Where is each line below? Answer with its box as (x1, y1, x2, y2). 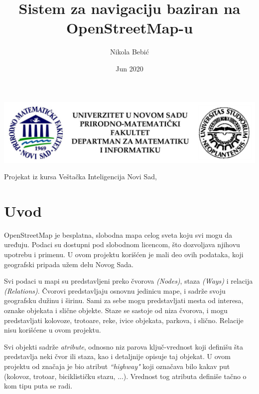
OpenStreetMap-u (66, 17, 193, 38)
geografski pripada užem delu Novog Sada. (4, 259, 133, 269)
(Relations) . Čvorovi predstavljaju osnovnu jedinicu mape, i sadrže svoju (4, 285, 226, 296)
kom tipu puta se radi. (4, 381, 73, 391)
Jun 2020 (116, 63, 143, 73)
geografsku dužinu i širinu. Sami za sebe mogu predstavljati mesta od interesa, (4, 295, 244, 306)
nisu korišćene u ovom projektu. (4, 325, 101, 335)
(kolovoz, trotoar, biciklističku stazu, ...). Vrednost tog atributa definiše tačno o (4, 371, 247, 381)
